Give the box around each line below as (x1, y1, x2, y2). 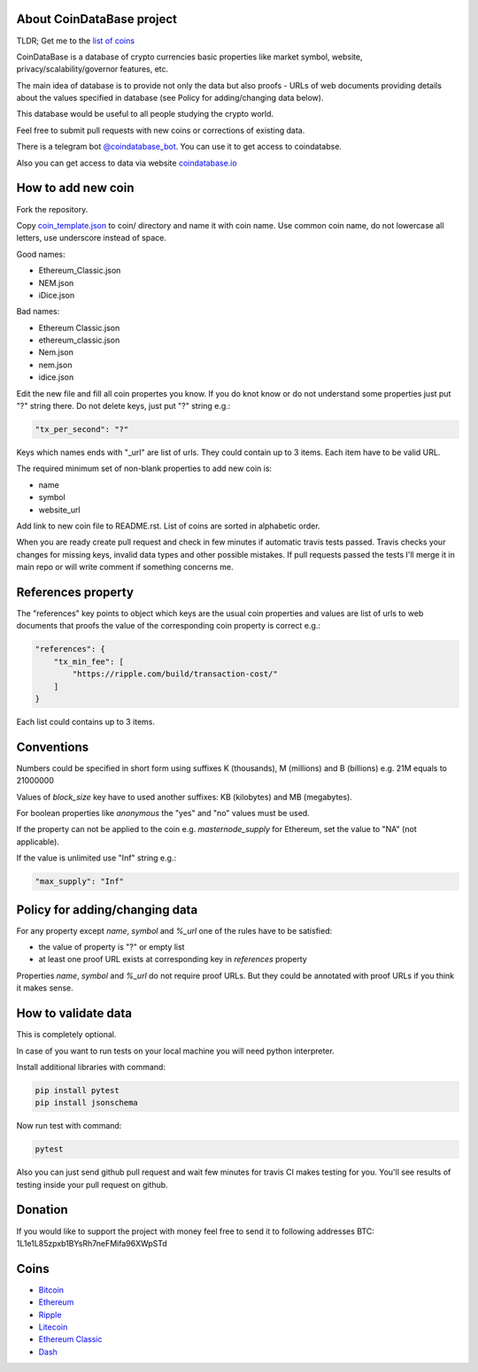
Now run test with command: (16, 1121, 122, 1131)
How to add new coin (16, 181, 135, 196)
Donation (16, 1202, 68, 1217)
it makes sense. (16, 983, 74, 993)
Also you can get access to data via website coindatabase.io (16, 158, 238, 168)
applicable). (16, 836, 59, 847)
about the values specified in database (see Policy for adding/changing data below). (16, 93, 324, 104)
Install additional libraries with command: (16, 1061, 166, 1072)
